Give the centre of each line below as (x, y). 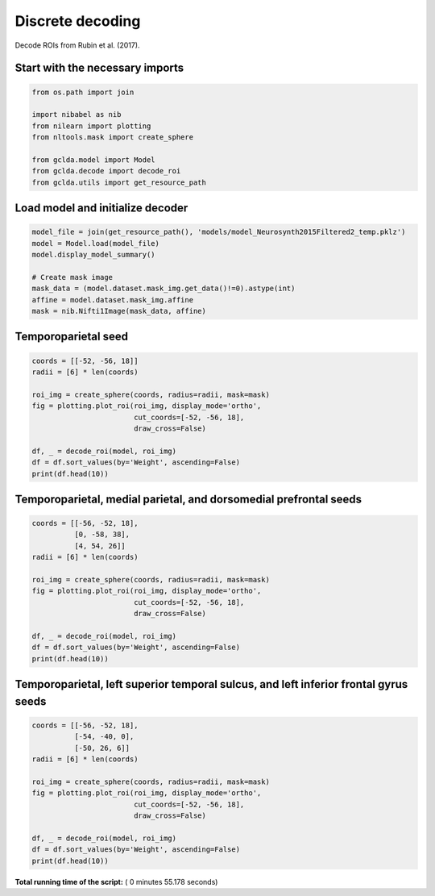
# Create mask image (72, 277)
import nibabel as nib (77, 115)
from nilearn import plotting (91, 126)
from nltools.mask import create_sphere (112, 138)
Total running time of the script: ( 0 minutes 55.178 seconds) (116, 881)
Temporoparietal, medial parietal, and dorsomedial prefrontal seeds (188, 499)
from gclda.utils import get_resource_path (119, 182)
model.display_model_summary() (94, 255)
